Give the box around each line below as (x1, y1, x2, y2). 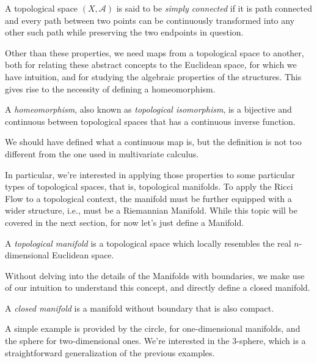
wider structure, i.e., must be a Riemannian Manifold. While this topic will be (5, 204, 297, 217)
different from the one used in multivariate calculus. (5, 147, 199, 160)
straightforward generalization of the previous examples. (5, 346, 215, 359)
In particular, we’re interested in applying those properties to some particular (5, 168, 295, 181)
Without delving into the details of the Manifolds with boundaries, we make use (5, 269, 305, 282)
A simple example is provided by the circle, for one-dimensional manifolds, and (5, 322, 301, 335)
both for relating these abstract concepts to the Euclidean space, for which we (5, 58, 297, 71)
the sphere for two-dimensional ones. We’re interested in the (5, 334, 230, 347)
